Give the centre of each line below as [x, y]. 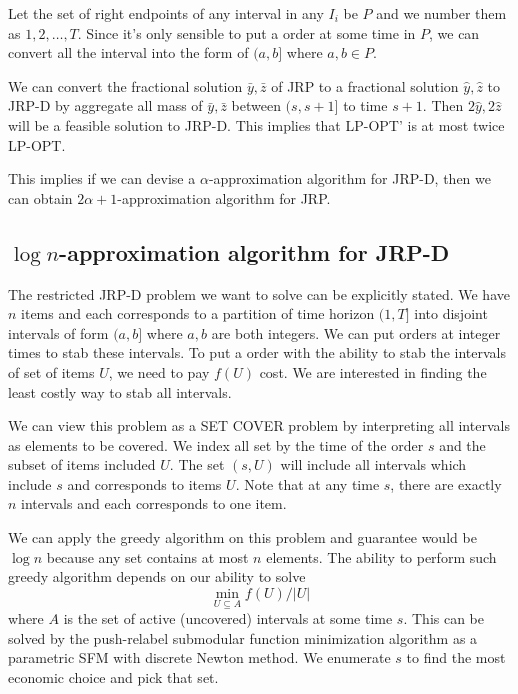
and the [462, 444]
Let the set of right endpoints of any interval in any [166, 13]
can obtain [40, 197]
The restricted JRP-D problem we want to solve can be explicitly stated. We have [259, 293]
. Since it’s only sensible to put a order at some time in [246, 32]
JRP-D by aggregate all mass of [105, 105]
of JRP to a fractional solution [365, 85]
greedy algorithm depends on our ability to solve [157, 576]
